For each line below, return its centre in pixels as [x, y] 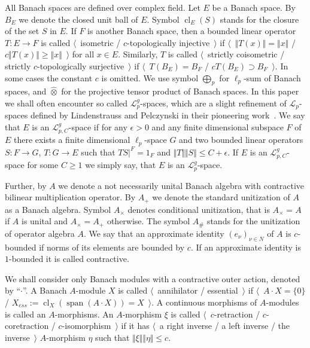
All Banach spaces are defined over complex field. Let [103, 7]
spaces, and [26, 91]
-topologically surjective [81, 65]
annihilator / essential [198, 290]
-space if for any [98, 127]
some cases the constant [49, 77]
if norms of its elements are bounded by [112, 247]
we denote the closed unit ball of [78, 19]
